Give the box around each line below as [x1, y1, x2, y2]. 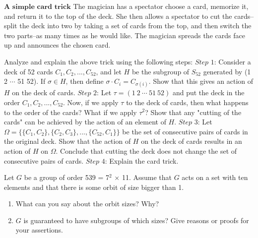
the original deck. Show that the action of [4, 136, 131, 146]
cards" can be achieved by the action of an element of [4, 117, 166, 127]
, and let [96, 66, 122, 76]
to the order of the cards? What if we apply [4, 107, 137, 117]
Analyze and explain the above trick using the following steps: [4, 56, 193, 66]
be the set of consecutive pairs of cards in [122, 126, 248, 136]
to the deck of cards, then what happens [126, 97, 249, 107]
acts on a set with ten [182, 172, 248, 182]
